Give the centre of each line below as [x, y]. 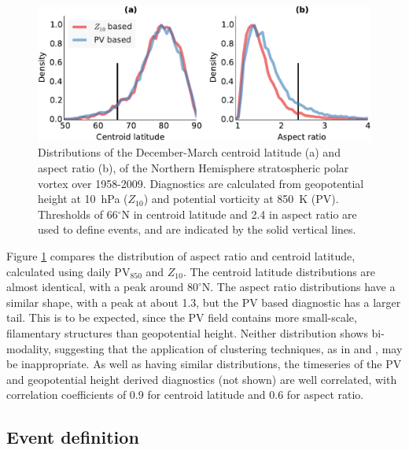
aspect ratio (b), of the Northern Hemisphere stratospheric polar [193, 168]
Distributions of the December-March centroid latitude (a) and [189, 152]
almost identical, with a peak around [95, 287]
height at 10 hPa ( [83, 199]
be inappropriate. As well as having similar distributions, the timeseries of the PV [204, 364]
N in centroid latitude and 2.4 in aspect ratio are [239, 214]
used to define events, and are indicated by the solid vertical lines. [197, 229]
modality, [29, 348]
